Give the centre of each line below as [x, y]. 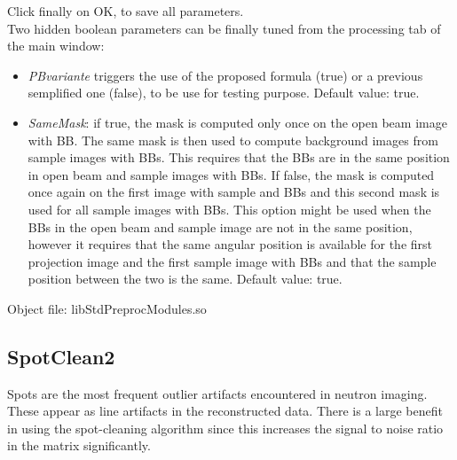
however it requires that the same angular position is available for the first [230, 244]
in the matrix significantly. [79, 445]
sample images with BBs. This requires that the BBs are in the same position [239, 157]
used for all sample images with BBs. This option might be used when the [229, 209]
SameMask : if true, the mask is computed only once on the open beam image [237, 122]
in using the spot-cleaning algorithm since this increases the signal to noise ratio [225, 428]
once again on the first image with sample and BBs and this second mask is [234, 192]
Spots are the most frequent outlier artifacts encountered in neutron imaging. [217, 393]
